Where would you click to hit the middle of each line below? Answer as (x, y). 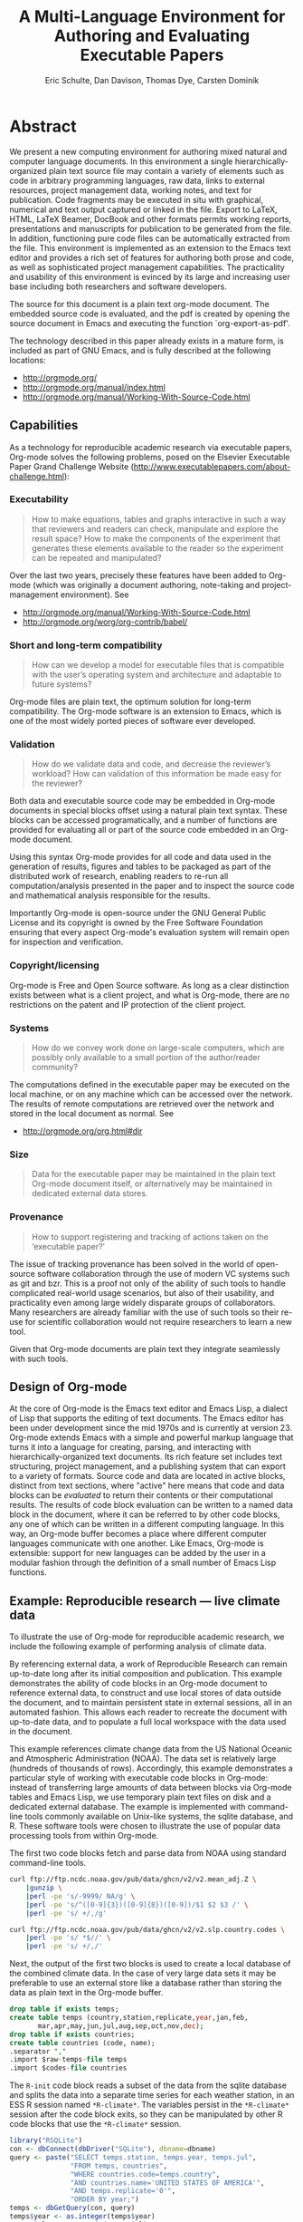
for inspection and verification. (66, 942)
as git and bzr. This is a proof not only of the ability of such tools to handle (148, 1283)
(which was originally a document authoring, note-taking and (147, 584)
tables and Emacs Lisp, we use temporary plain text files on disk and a (140, 1797)
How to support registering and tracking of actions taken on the (150, 1237)
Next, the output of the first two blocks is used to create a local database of (150, 1964)
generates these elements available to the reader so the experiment (157, 548)
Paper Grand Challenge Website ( (71, 466)
